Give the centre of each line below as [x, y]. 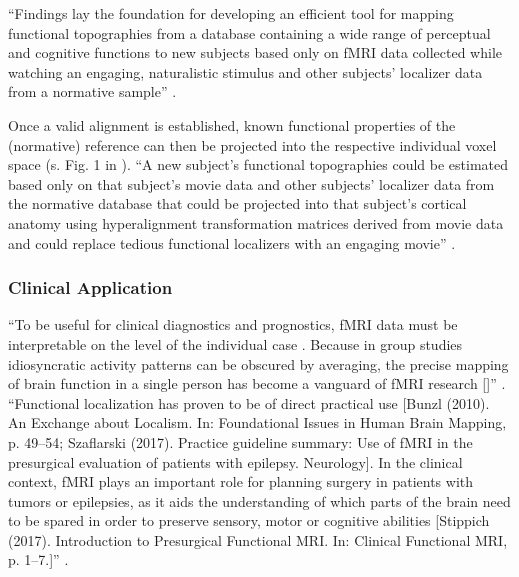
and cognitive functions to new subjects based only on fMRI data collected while [255, 52]
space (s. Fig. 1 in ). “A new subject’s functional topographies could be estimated [258, 164]
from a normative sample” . [92, 91]
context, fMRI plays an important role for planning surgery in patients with [241, 481]
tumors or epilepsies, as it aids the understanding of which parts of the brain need [259, 500]
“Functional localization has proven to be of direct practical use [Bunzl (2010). [249, 402]
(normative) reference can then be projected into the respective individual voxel [252, 144]
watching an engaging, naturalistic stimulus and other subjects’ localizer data [245, 71]
